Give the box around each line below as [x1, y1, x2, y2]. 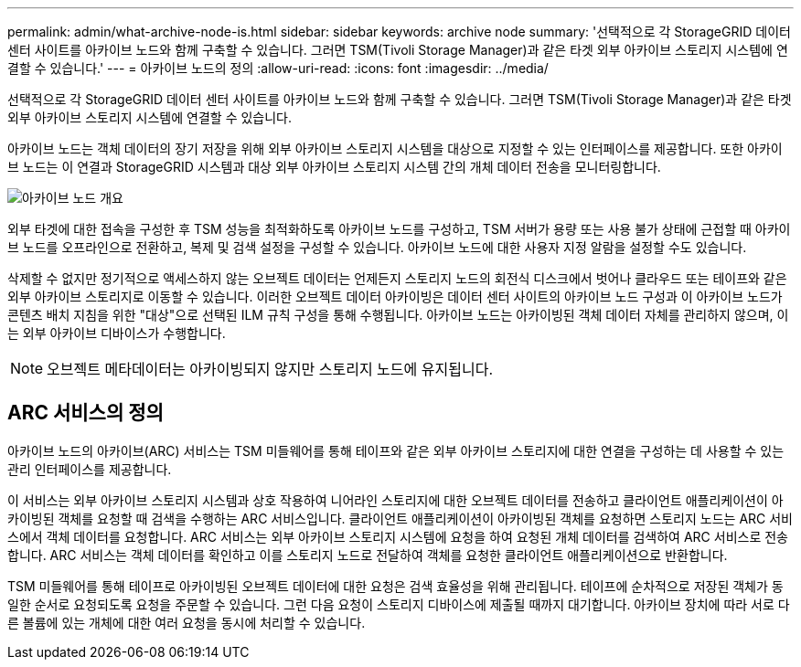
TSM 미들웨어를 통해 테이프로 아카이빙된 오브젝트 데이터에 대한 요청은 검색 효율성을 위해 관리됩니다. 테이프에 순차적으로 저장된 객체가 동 [7, 577, 784, 594]
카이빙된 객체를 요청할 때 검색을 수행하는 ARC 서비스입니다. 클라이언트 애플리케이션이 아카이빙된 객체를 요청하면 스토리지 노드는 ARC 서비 [7, 510, 793, 526]
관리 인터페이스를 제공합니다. [7, 461, 172, 477]
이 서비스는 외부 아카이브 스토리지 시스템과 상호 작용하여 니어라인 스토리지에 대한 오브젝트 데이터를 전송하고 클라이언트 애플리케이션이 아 [7, 492, 784, 508]
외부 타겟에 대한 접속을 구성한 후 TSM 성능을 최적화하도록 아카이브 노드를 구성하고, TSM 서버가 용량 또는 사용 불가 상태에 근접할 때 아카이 [7, 221, 791, 237]
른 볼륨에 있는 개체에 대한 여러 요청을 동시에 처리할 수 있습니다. [7, 614, 366, 630]
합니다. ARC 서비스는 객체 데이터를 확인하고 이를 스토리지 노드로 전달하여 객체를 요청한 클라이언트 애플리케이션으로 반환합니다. [7, 546, 728, 563]
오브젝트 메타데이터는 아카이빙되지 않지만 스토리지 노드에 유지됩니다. [47, 360, 493, 378]
